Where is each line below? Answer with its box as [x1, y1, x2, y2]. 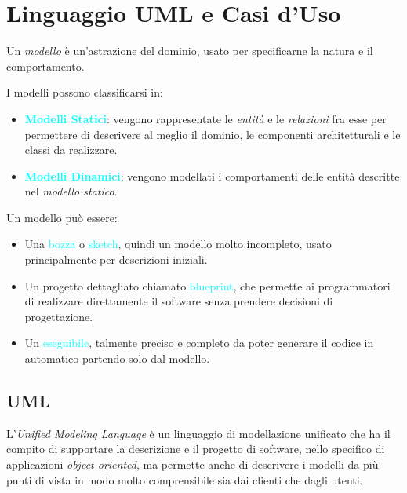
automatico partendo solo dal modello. [24, 350, 210, 367]
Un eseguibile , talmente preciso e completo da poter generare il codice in [24, 334, 374, 351]
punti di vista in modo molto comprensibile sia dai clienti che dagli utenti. [6, 471, 363, 488]
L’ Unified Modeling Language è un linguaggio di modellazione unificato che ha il [6, 425, 391, 441]
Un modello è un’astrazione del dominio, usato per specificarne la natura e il [6, 42, 373, 59]
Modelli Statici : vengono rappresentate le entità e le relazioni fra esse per [24, 110, 387, 126]
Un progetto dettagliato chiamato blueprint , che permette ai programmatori [24, 277, 391, 294]
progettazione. [24, 308, 93, 324]
